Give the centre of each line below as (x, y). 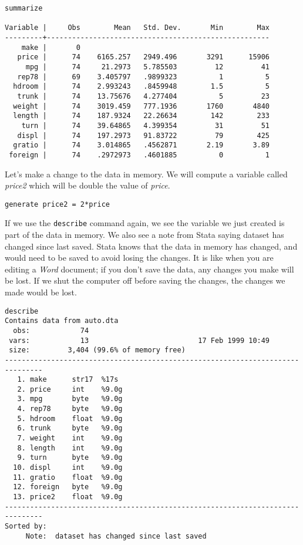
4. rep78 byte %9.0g (70, 409)
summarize (24, 8)
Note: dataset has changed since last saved (116, 536)
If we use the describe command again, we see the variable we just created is (145, 223)
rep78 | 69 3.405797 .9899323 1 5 (144, 77)
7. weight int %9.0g (70, 438)
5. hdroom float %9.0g (70, 418)
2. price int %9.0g (70, 389)
